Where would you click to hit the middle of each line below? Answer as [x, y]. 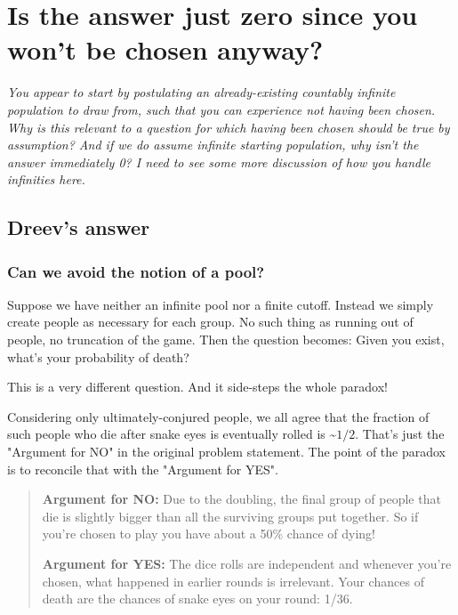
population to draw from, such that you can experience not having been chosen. [221, 109]
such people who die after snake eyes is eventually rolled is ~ [172, 434]
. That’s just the [400, 434]
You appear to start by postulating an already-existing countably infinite [201, 92]
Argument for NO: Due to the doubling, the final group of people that [241, 499]
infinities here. [46, 179]
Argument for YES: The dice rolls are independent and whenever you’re [247, 563]
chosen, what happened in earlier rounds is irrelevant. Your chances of [233, 581]
